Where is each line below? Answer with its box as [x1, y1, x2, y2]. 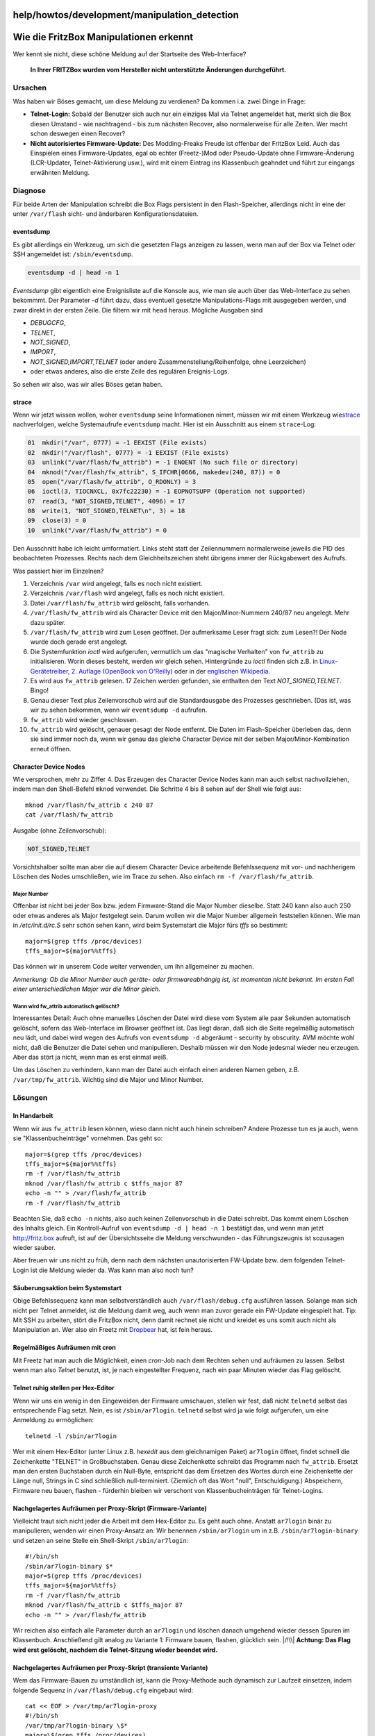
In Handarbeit [12, 1112, 53, 1120]
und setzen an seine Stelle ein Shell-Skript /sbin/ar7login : [12, 1536, 189, 1544]
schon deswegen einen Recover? [30, 129, 126, 138]
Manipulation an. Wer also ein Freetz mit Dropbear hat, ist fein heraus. [12, 1326, 213, 1334]
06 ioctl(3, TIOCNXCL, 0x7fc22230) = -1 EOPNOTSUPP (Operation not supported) [27, 487, 306, 496]
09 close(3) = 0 [27, 517, 87, 524]
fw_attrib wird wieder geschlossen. [30, 715, 139, 724]
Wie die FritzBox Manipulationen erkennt [12, 31, 194, 43]
